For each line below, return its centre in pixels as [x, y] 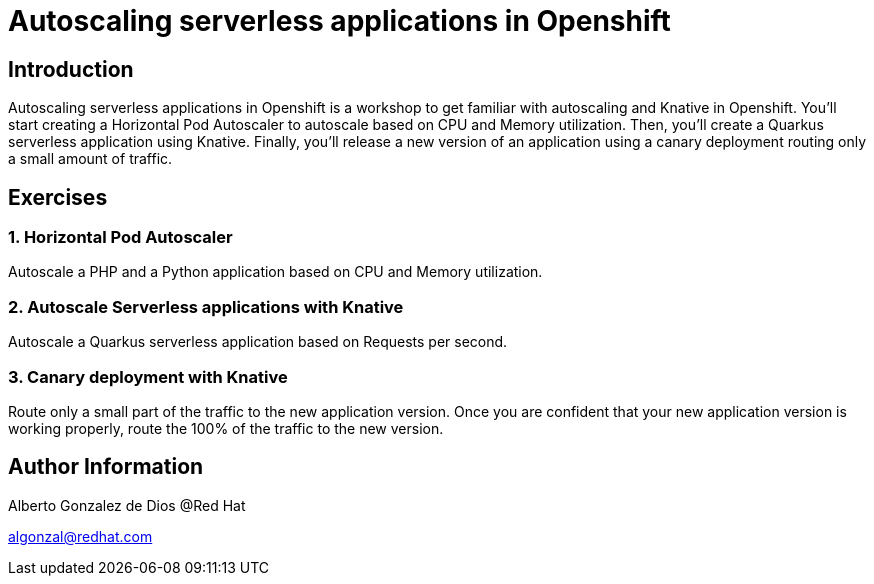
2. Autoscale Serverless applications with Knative [206, 306]
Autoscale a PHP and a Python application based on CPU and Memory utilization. [275, 272]
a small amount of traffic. [90, 159]
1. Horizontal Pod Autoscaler [120, 237]
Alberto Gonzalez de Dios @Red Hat [127, 505]
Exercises [58, 197]
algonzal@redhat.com [80, 536]
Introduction [71, 69]
